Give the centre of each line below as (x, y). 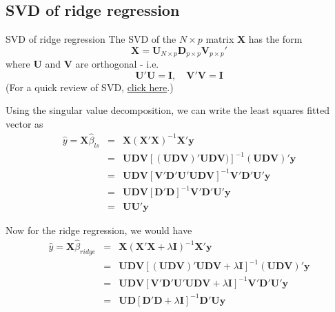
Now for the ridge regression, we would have (99, 230)
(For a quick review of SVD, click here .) (90, 87)
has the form (275, 39)
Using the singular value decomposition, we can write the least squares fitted (167, 110)
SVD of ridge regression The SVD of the (91, 39)
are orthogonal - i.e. (117, 64)
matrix (220, 39)
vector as (24, 124)
